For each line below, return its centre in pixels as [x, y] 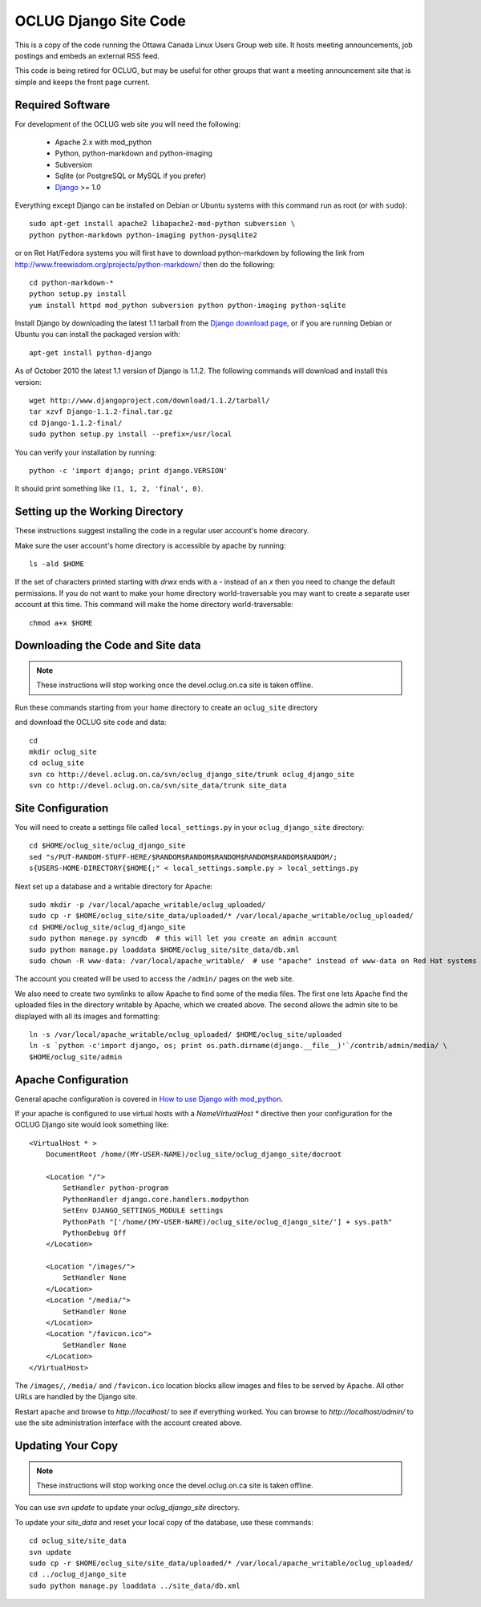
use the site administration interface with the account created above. [128, 1423]
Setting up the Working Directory [99, 512]
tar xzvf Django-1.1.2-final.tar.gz [101, 412]
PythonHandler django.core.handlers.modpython [156, 1199]
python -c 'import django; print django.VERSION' [129, 470]
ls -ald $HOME [57, 564]
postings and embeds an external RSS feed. [87, 55]
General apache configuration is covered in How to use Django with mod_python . [149, 1099]
